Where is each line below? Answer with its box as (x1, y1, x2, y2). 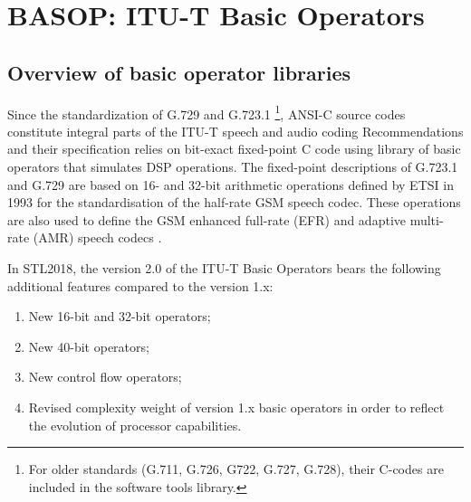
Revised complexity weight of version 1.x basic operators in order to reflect (28, 397, 445, 416)
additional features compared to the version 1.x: (7, 276, 274, 295)
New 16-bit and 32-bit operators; (28, 307, 211, 326)
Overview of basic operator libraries (7, 58, 351, 86)
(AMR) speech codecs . (33, 228, 162, 247)
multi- (409, 210, 444, 229)
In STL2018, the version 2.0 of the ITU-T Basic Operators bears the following (7, 258, 441, 277)
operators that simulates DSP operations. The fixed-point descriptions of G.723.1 (7, 157, 458, 176)
